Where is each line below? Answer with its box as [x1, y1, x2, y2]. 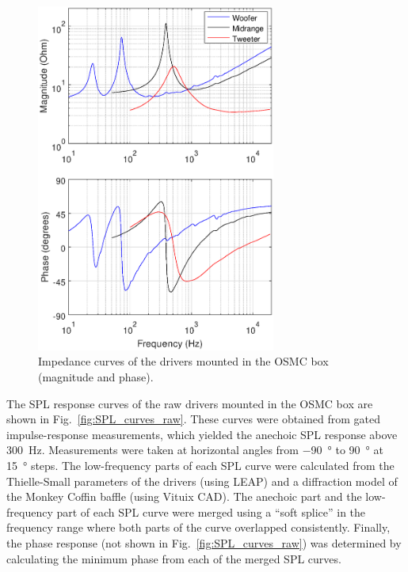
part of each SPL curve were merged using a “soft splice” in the [56, 503, 366, 520]
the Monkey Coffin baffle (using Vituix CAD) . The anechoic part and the [6, 488, 362, 505]
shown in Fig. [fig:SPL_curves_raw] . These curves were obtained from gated [6, 411, 381, 427]
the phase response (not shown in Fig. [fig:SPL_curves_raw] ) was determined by [6, 534, 402, 551]
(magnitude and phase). [38, 368, 154, 384]
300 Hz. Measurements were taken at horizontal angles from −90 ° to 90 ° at [6, 441, 383, 458]
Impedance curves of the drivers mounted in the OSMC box [38, 353, 329, 369]
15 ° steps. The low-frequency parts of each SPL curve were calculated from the [6, 456, 395, 473]
